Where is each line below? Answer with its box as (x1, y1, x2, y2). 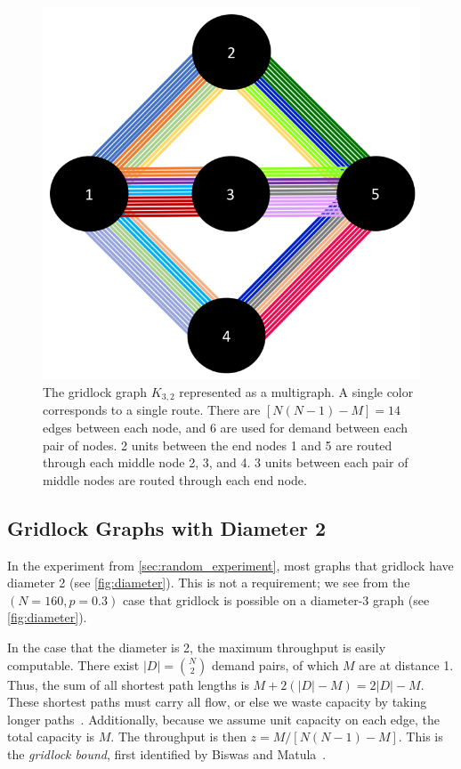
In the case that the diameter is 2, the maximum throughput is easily (7, 638, 386, 656)
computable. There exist (7, 655, 140, 674)
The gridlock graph (43, 383, 148, 401)
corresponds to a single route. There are (43, 401, 261, 419)
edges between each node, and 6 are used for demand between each (43, 418, 408, 437)
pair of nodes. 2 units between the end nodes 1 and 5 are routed (43, 435, 392, 454)
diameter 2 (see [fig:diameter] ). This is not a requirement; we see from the (7, 573, 410, 592)
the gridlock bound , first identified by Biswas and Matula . (7, 744, 327, 763)
